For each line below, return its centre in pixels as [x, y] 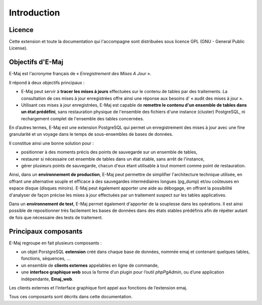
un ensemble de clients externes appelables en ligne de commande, [90, 265]
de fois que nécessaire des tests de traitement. [56, 217]
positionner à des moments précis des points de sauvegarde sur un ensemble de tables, [109, 152]
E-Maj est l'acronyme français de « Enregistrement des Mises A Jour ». [80, 74]
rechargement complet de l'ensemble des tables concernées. [82, 118]
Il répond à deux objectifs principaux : [47, 82]
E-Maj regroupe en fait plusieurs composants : [55, 243]
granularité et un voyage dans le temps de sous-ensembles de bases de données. [91, 134]
